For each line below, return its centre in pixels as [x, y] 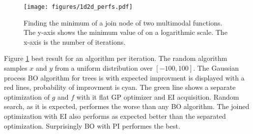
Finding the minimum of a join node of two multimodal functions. [123, 22]
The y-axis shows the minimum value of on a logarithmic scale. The [126, 32]
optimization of [27, 96]
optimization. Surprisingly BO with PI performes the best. [92, 125]
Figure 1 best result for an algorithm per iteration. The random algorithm [116, 58]
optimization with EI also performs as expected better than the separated [115, 116]
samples [16, 68]
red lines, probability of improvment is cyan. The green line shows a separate [120, 87]
